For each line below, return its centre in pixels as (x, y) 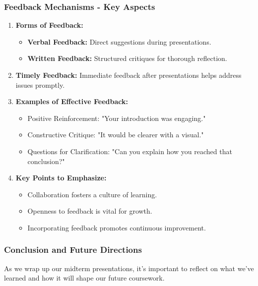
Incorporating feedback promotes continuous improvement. (117, 227)
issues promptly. (40, 85)
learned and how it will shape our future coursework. (84, 278)
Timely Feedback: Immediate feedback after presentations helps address (129, 75)
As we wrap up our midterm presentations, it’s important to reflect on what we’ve (129, 268)
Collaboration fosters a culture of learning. (92, 194)
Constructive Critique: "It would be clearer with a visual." (116, 135)
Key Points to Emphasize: (61, 178)
